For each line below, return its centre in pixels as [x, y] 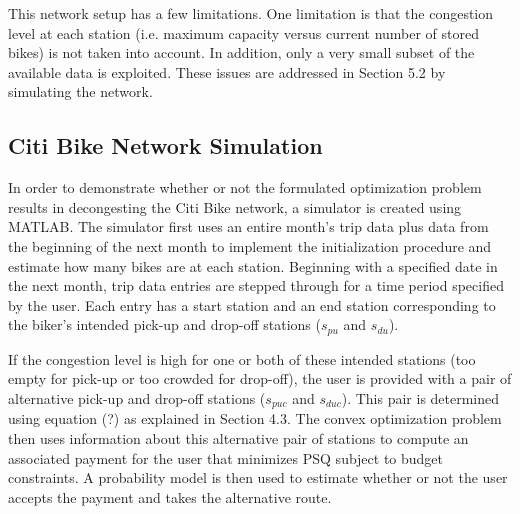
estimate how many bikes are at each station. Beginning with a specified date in [253, 265]
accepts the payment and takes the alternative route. [170, 496]
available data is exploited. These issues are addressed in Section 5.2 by [227, 71]
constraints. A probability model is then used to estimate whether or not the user [258, 477]
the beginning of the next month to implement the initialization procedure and [250, 245]
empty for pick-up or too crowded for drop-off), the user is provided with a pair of [260, 378]
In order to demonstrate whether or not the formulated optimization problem [245, 187]
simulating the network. [80, 91]
